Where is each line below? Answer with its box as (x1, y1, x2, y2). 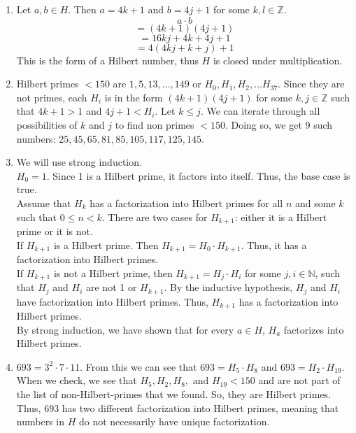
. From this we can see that (80, 359, 197, 374)
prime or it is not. (16, 223, 93, 238)
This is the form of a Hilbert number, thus (16, 52, 199, 67)
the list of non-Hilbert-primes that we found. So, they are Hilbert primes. (16, 386, 332, 401)
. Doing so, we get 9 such (225, 117, 333, 132)
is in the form (104, 90, 163, 104)
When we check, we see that (16, 373, 137, 388)
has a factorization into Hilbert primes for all (90, 195, 283, 210)
